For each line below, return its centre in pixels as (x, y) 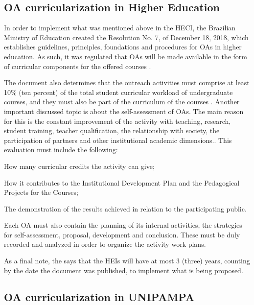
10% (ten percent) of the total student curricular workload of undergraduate (118, 92)
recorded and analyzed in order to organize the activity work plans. (105, 244)
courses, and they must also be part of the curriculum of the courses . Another (122, 102)
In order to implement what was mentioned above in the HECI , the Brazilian (120, 28)
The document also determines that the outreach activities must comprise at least (127, 82)
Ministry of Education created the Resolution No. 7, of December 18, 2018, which (126, 37)
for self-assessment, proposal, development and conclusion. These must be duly (122, 234)
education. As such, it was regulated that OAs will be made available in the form (126, 56)
